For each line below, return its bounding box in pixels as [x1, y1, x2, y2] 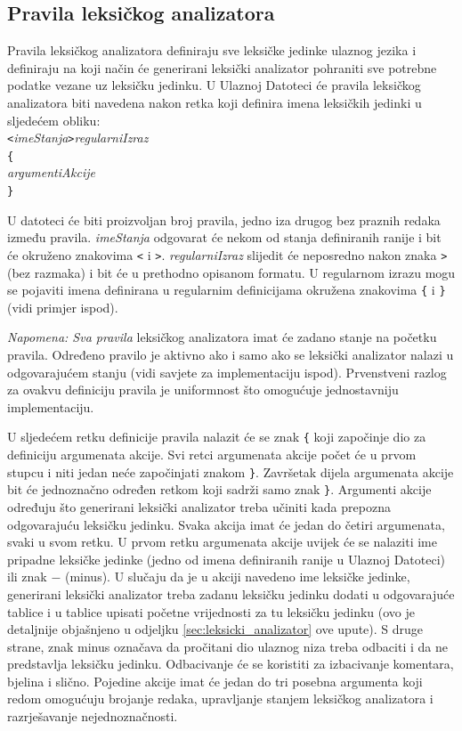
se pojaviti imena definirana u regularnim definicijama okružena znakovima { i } [7, 280, 446, 299]
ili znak [7, 567, 47, 586]
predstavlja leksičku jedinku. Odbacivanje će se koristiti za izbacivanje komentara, [7, 654, 454, 673]
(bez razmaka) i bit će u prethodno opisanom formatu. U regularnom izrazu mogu [7, 263, 456, 281]
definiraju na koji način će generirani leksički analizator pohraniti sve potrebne [7, 58, 437, 77]
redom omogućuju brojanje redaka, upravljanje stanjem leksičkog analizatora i [7, 689, 434, 708]
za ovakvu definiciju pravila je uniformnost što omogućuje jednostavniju [7, 380, 399, 399]
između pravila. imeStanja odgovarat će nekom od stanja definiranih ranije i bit [7, 228, 442, 247]
